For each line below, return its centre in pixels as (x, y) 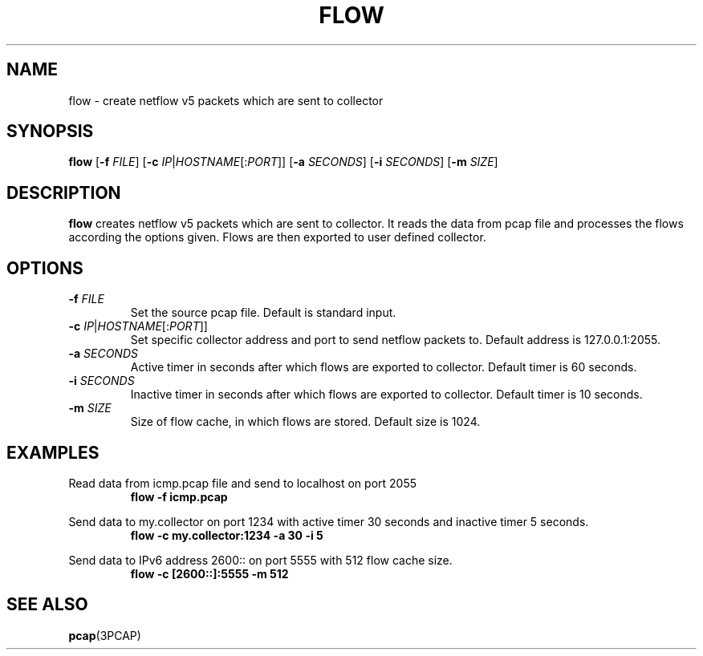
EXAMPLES (53, 452)
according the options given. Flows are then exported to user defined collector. (277, 237)
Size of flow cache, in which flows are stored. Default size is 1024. (305, 422)
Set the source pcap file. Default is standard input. (263, 313)
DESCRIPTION (64, 192)
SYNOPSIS (50, 132)
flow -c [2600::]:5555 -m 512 (209, 573)
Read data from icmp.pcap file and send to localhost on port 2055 (243, 483)
